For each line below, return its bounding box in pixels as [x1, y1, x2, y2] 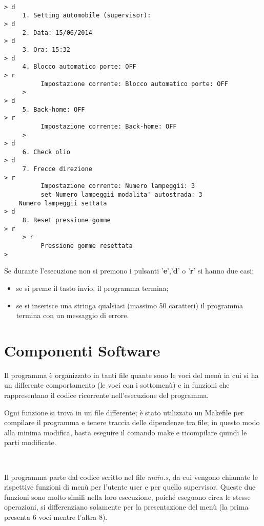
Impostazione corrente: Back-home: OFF [40, 122, 177, 130]
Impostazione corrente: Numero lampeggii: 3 [40, 182, 195, 190]
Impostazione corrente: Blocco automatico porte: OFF [40, 80, 228, 88]
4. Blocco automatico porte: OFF [22, 63, 136, 71]
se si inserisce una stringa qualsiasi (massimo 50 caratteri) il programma [16, 300, 243, 310]
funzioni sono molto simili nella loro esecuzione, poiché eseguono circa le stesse [4, 491, 251, 502]
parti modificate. [4, 437, 56, 448]
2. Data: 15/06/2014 [22, 29, 92, 36]
